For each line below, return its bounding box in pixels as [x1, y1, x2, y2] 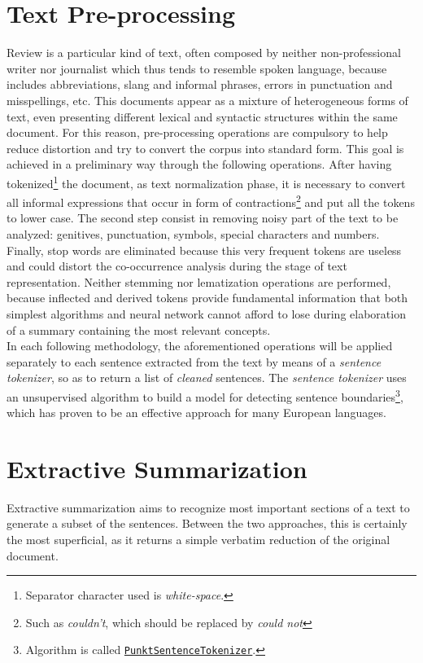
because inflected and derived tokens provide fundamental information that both [7, 289, 408, 306]
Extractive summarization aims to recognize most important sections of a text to [7, 498, 410, 516]
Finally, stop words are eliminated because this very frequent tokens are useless [7, 241, 402, 258]
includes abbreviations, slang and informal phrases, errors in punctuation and [7, 76, 393, 93]
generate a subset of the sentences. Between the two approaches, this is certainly [7, 515, 408, 532]
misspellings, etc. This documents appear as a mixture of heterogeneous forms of [7, 91, 408, 108]
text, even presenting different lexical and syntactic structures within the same [7, 108, 398, 125]
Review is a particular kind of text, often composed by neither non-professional [7, 44, 401, 61]
